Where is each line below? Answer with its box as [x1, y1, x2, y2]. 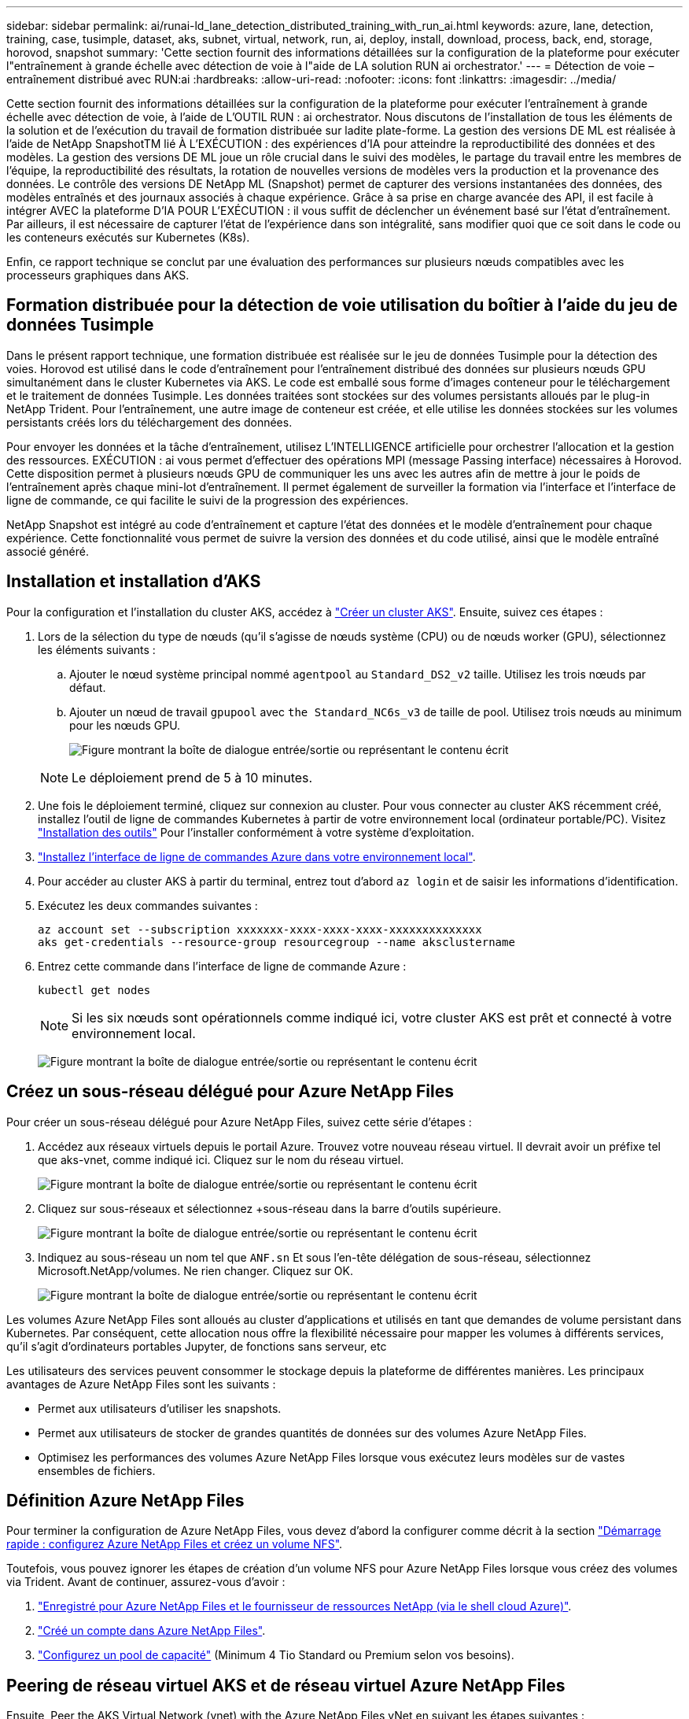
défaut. [69, 680, 106, 694]
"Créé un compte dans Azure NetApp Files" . [38, 1624, 266, 1638]
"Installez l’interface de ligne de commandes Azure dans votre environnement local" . [38, 849, 476, 863]
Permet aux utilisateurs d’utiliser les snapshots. [38, 1401, 282, 1415]
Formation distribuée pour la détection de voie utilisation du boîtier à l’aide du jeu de [6, 295, 678, 316]
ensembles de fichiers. [38, 1463, 156, 1477]
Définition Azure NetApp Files [6, 1490, 245, 1510]
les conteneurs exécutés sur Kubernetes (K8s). [6, 231, 250, 244]
